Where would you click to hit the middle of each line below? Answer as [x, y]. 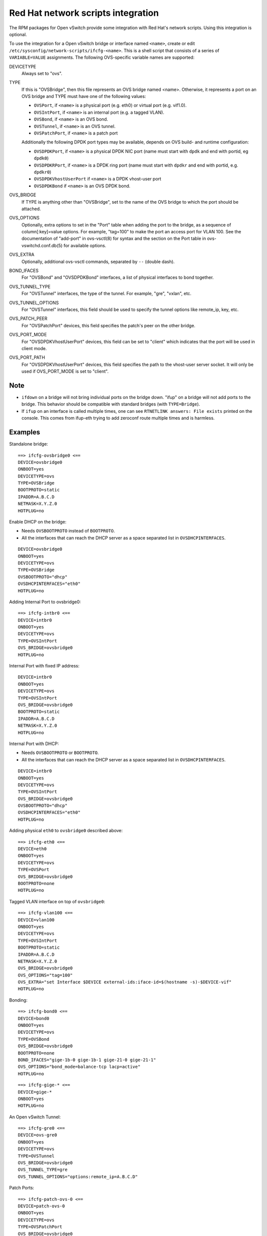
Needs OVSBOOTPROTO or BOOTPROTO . [60, 753]
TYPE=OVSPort [34, 870]
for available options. [85, 245]
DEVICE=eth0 [32, 849]
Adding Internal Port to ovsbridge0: [45, 602]
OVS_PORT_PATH [27, 357]
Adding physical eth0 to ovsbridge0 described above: [66, 831]
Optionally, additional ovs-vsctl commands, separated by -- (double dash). [98, 262]
